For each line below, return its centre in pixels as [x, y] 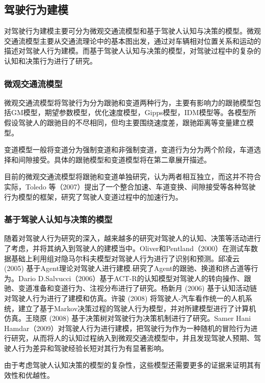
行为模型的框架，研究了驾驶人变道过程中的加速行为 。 [93, 196]
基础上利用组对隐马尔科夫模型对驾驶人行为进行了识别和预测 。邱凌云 [125, 258]
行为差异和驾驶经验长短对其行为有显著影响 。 [93, 348]
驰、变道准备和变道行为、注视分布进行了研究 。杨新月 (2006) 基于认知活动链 [131, 288]
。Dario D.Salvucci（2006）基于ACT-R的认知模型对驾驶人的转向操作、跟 [131, 278]
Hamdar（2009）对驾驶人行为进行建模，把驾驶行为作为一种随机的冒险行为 [127, 328]
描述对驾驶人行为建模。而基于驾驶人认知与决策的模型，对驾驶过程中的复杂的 [132, 51]
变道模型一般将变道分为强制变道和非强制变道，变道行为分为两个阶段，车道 [129, 149]
